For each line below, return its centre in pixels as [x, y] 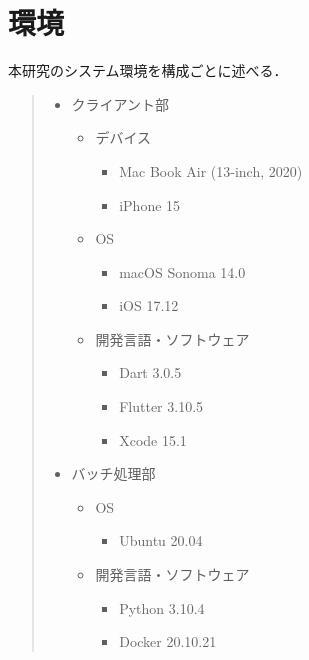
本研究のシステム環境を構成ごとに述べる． [148, 70]
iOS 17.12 [149, 305]
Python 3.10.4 [162, 607]
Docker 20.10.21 [168, 641]
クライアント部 [120, 103]
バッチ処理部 [113, 473]
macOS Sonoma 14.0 [182, 271]
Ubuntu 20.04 [161, 540]
